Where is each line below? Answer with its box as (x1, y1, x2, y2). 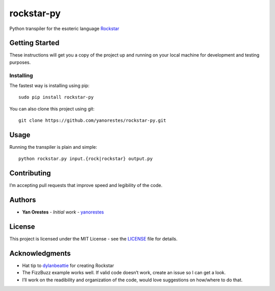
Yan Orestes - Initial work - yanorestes (22, 209, 104, 215)
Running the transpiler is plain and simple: (9, 144, 98, 150)
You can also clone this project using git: (9, 105, 95, 112)
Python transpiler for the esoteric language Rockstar (9, 25, 120, 32)
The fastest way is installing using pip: (9, 82, 90, 89)
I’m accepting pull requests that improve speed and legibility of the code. (9, 182, 162, 189)
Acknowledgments (9, 249, 71, 257)
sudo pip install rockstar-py (18, 94, 94, 100)
